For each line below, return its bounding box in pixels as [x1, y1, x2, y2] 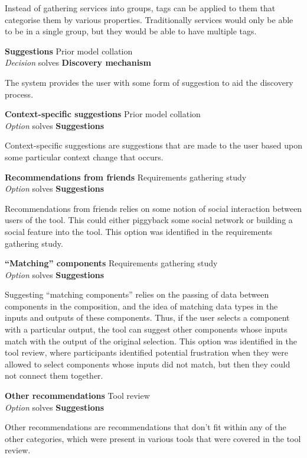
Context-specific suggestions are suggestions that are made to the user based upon [5, 139, 302, 151]
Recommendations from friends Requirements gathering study [5, 170, 247, 183]
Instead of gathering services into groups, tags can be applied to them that [5, 2, 276, 14]
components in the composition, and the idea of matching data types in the [5, 299, 278, 312]
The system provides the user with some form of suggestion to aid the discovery [5, 76, 293, 88]
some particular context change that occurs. [5, 150, 164, 163]
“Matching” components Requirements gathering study [5, 257, 218, 269]
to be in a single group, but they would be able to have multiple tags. [5, 25, 257, 37]
